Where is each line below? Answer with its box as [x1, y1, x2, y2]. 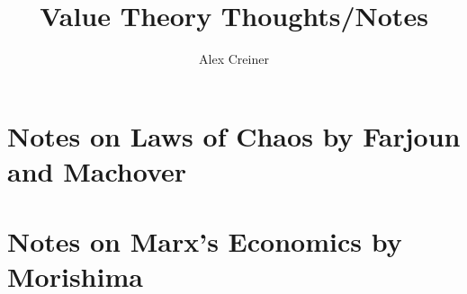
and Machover [7, 152, 187, 189]
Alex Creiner [199, 49, 269, 68]
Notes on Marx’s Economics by [7, 223, 402, 260]
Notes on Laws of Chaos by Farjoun [7, 117, 461, 154]
